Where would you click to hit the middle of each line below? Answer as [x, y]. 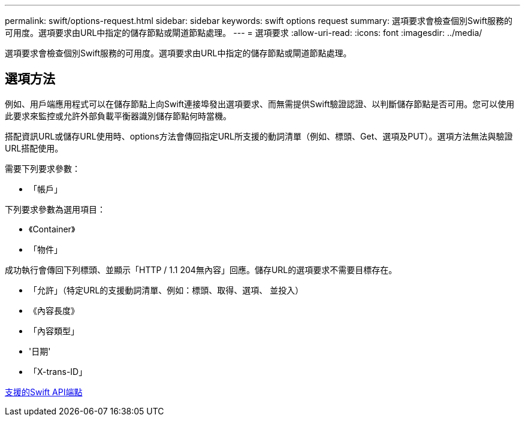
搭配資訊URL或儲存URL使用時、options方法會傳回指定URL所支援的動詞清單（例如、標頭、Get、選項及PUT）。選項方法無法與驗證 [259, 136]
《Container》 [52, 229]
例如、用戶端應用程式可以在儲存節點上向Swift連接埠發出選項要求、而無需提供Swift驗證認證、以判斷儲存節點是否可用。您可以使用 [260, 104]
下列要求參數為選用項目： [55, 209]
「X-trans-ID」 [58, 371]
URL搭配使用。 [34, 148]
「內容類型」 [54, 331]
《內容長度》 [54, 310]
